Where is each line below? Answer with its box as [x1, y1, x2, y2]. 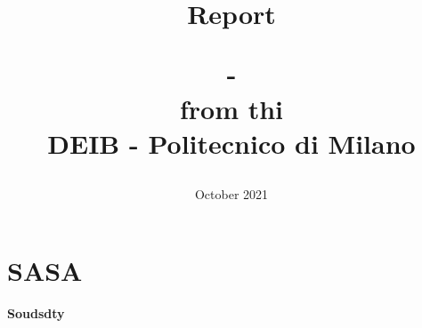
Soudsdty [7, 304, 65, 323]
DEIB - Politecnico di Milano [47, 124, 416, 161]
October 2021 [194, 184, 269, 203]
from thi [179, 90, 284, 126]
